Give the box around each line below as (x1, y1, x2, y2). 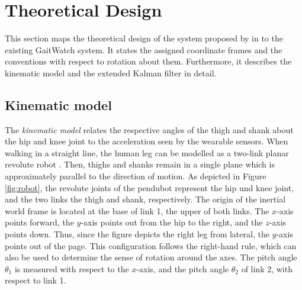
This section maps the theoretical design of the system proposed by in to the (5, 32, 283, 44)
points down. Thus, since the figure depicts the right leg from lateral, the (5, 228, 269, 240)
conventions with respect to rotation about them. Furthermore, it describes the (5, 55, 292, 67)
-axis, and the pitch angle (136, 262, 229, 275)
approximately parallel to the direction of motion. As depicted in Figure (5, 170, 266, 182)
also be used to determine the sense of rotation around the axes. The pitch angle (5, 251, 297, 263)
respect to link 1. (5, 274, 66, 286)
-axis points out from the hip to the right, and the (81, 216, 263, 228)
